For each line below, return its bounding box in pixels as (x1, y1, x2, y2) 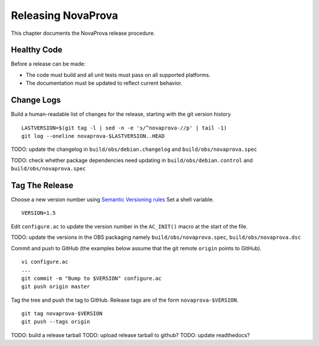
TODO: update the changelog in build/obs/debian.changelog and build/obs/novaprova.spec (11, 145, 258, 153)
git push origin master (21, 283, 90, 290)
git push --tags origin (21, 318, 90, 325)
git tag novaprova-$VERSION (21, 310, 103, 316)
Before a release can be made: (11, 60, 86, 67)
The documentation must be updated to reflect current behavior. (25, 80, 183, 87)
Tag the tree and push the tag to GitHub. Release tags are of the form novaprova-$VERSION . (11, 296, 239, 303)
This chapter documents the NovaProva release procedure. (11, 30, 155, 37)
